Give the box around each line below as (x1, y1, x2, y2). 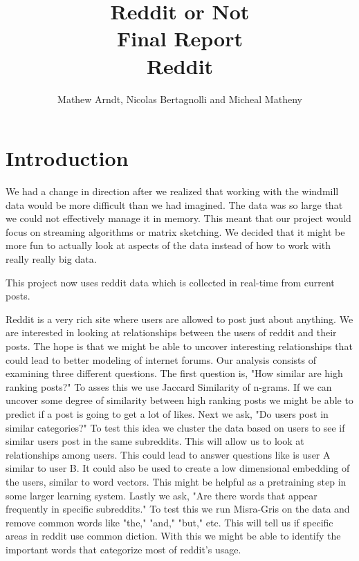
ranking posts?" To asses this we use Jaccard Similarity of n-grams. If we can (6, 379, 332, 394)
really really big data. (6, 252, 97, 266)
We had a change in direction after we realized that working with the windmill (6, 184, 339, 199)
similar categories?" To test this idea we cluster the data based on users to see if (6, 420, 345, 434)
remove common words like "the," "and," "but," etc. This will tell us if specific (6, 515, 333, 529)
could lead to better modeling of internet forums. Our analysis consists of (6, 352, 317, 367)
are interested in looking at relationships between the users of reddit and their (6, 325, 337, 340)
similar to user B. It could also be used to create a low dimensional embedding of (6, 461, 350, 475)
